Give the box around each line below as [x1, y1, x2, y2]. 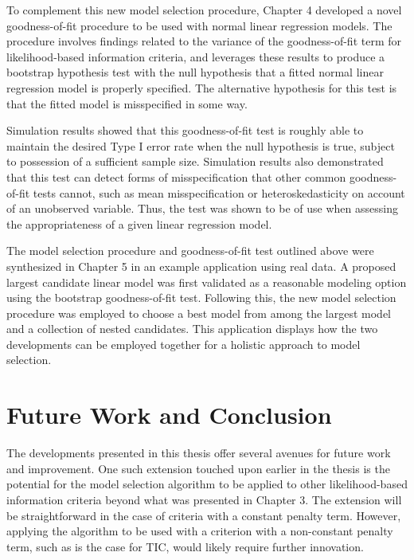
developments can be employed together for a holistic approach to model [6, 335, 361, 352]
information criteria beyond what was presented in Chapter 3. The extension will [6, 491, 402, 507]
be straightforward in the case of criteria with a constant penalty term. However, [6, 507, 401, 523]
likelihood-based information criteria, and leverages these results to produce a [6, 48, 385, 65]
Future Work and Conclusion [6, 398, 332, 431]
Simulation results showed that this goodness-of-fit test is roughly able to [6, 122, 364, 139]
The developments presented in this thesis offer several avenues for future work [6, 444, 391, 461]
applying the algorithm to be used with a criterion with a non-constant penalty [6, 523, 393, 539]
